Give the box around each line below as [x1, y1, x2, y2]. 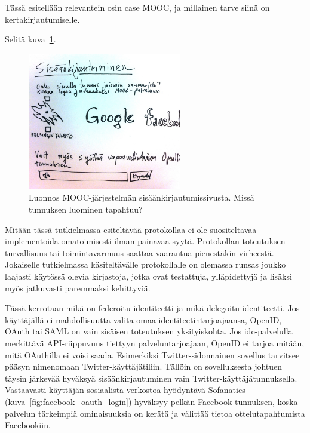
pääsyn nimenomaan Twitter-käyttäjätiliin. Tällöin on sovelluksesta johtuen [5, 360, 283, 373]
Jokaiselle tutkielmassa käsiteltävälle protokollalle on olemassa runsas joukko [5, 258, 286, 271]
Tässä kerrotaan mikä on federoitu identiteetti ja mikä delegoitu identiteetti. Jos [5, 302, 300, 314]
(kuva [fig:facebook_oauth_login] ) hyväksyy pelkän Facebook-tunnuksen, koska [5, 395, 298, 407]
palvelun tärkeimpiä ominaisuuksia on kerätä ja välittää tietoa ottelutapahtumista [5, 407, 305, 419]
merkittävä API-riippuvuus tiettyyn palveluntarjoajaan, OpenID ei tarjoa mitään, [5, 336, 305, 349]
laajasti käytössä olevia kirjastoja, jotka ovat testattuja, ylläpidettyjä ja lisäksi [5, 269, 292, 282]
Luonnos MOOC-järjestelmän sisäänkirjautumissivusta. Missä [29, 191, 254, 204]
